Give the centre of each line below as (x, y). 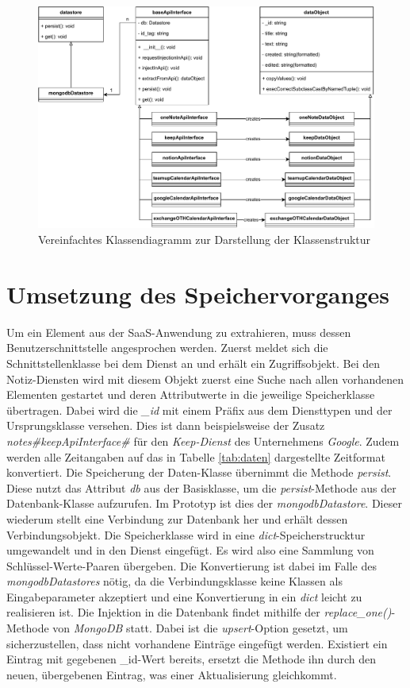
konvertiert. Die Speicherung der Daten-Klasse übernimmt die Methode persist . (199, 472)
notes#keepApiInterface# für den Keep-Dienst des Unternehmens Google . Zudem (203, 441)
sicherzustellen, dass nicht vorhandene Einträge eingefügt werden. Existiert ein (197, 643)
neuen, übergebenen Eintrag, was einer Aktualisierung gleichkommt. (172, 674)
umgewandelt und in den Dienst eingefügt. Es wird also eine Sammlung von (190, 550)
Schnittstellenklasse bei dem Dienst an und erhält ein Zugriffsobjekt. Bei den (194, 363)
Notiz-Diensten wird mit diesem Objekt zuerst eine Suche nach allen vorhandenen (205, 379)
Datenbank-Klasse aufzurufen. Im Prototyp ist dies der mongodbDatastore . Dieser (204, 503)
